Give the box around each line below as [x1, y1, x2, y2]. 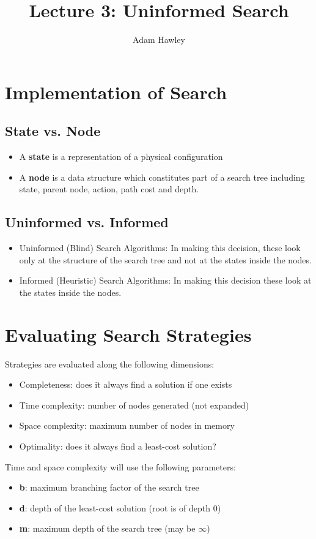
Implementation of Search [5, 79, 227, 104]
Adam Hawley [133, 33, 185, 46]
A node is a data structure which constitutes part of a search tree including [19, 170, 305, 183]
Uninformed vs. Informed [5, 213, 169, 232]
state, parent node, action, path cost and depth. [19, 183, 199, 195]
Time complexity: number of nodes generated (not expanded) [19, 398, 249, 411]
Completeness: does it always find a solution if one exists [19, 378, 232, 391]
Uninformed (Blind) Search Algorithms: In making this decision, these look [19, 241, 301, 254]
